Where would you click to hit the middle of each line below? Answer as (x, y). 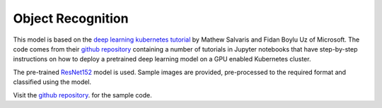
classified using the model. (52, 82)
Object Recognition (71, 18)
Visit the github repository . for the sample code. (82, 95)
